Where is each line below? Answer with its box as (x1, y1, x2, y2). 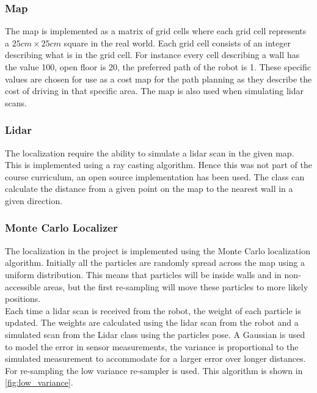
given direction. (5, 194, 63, 207)
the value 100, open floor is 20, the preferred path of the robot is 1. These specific (5, 61, 311, 73)
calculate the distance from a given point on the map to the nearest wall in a (5, 182, 293, 195)
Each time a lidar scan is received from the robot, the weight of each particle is (5, 304, 301, 317)
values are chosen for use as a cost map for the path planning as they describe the (5, 72, 312, 85)
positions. (5, 292, 41, 305)
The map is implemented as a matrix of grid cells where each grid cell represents (5, 24, 307, 37)
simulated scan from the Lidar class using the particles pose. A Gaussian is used (5, 328, 305, 340)
